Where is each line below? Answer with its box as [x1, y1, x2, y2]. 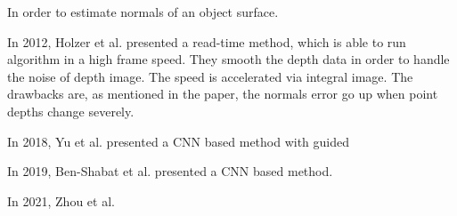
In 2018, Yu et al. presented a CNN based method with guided [7, 132, 350, 150]
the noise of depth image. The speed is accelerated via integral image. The [7, 67, 413, 85]
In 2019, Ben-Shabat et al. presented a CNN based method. [7, 162, 333, 180]
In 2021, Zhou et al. [7, 191, 115, 210]
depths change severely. [7, 101, 135, 120]
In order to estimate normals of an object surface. [7, 3, 279, 20]
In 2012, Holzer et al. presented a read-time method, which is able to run [7, 32, 406, 51]
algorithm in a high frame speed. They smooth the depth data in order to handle [7, 50, 450, 68]
